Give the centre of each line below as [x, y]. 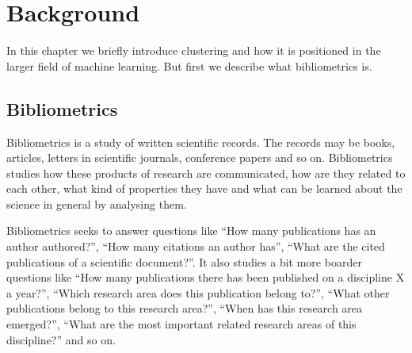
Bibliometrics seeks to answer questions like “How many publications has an [191, 230]
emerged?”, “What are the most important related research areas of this [181, 324]
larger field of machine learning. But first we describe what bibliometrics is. [189, 65]
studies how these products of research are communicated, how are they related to [206, 173]
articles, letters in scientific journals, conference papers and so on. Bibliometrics [200, 157]
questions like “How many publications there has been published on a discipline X [206, 277]
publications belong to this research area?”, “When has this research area [185, 308]
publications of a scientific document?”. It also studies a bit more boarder [184, 261]
